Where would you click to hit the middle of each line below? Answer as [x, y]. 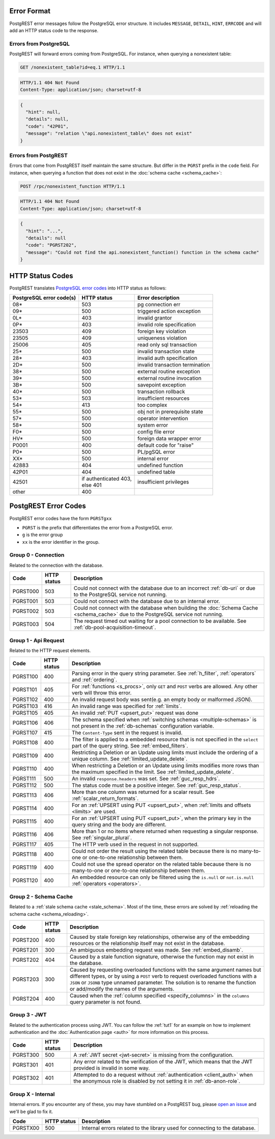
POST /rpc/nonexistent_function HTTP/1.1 [73, 186]
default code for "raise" [166, 445]
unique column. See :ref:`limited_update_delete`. [130, 759]
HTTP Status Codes [41, 276]
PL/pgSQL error [156, 452]
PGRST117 [24, 844]
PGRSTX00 [26, 1128]
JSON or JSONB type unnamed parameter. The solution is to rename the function [163, 982]
